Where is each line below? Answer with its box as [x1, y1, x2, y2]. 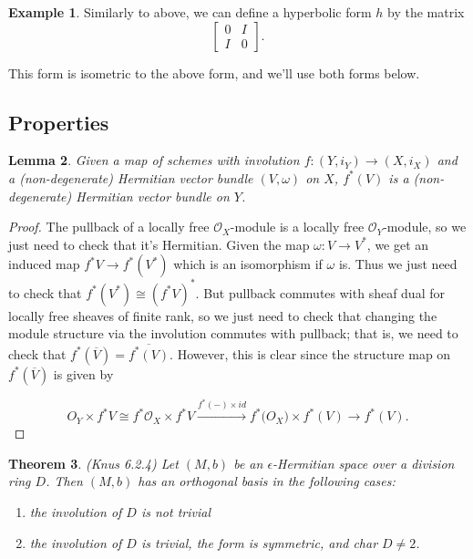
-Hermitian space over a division [272, 453, 455, 472]
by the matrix [387, 3, 465, 21]
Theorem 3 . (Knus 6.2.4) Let [8, 453, 179, 472]
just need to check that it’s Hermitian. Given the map [8, 234, 310, 254]
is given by [53, 364, 114, 383]
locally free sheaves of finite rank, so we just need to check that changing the [8, 305, 437, 325]
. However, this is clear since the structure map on [170, 344, 451, 363]
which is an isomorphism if [173, 254, 323, 274]
